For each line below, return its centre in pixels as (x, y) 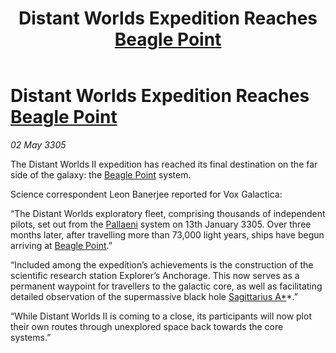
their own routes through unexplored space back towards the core (147, 326)
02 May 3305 (38, 144)
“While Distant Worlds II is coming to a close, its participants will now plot (161, 316)
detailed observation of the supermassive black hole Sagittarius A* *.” (154, 296)
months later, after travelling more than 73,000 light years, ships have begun (167, 234)
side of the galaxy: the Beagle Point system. (101, 174)
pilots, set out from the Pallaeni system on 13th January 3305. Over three (161, 224)
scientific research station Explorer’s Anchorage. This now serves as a (155, 275)
